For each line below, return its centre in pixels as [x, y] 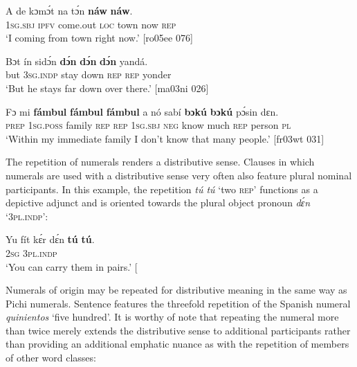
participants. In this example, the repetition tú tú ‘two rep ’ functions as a [162, 189]
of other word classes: [51, 358]
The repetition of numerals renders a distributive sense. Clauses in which [160, 162]
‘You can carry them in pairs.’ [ [72, 266]
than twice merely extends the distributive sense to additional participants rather [178, 330]
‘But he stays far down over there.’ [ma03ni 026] [107, 88]
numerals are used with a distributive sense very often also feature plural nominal [179, 175]
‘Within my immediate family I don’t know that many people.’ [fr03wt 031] [165, 138]
